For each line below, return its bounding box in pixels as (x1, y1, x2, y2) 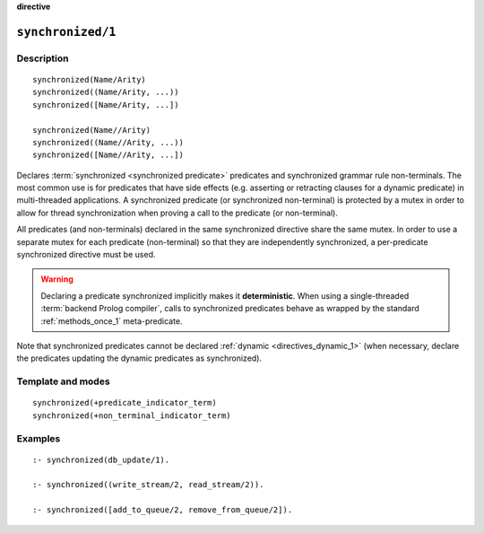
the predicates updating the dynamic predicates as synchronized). (16, 353, 263, 363)
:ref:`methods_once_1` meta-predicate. (40, 315, 183, 327)
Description (16, 52, 69, 65)
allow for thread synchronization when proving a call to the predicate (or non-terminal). (16, 207, 338, 218)
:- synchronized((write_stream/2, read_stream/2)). (32, 480, 264, 490)
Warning (40, 274, 73, 284)
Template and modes (16, 375, 111, 388)
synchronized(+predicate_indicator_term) (32, 398, 217, 408)
